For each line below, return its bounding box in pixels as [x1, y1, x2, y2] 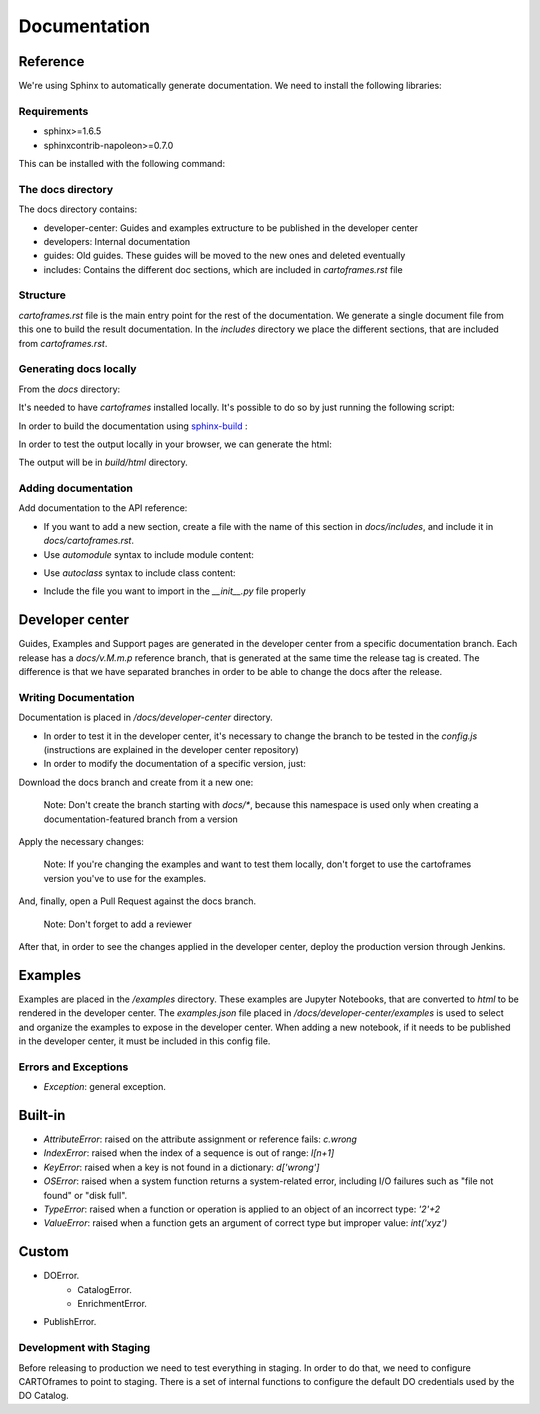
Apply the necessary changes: [18, 835, 145, 847]
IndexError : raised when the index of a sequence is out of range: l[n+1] [43, 1147, 335, 1159]
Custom [18, 1243, 69, 1260]
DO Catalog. [18, 1390, 69, 1402]
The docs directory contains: [18, 203, 138, 215]
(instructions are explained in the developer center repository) [43, 744, 299, 756]
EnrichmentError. [77, 1298, 147, 1310]
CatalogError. [77, 1283, 132, 1295]
